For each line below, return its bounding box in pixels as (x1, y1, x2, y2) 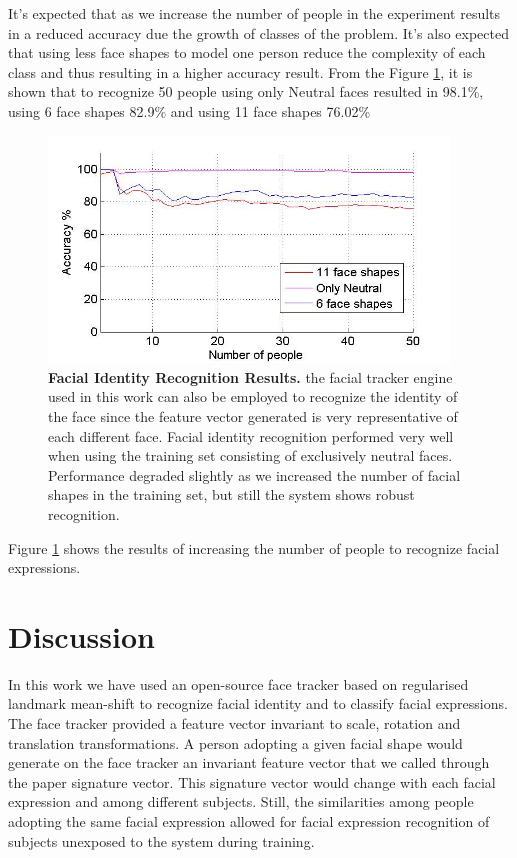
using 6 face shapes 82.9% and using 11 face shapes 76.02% (8, 100, 371, 121)
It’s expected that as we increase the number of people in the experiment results (8, 3, 501, 23)
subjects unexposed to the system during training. (8, 830, 315, 851)
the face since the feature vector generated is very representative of (48, 405, 458, 426)
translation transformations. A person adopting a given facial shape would (8, 732, 463, 753)
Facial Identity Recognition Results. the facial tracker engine (48, 366, 453, 387)
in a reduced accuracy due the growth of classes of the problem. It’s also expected (8, 22, 509, 43)
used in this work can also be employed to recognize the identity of (48, 386, 458, 407)
